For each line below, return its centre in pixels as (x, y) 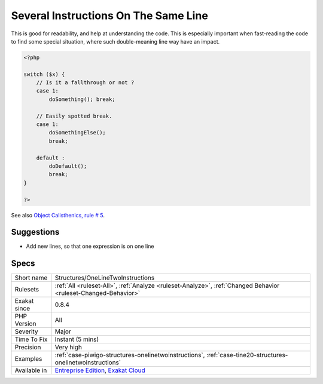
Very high (68, 348)
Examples (28, 359)
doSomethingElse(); (77, 133)
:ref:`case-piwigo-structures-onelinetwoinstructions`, (130, 355)
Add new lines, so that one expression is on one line (90, 246)
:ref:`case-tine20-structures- (247, 355)
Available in (31, 370)
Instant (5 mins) (77, 339)
